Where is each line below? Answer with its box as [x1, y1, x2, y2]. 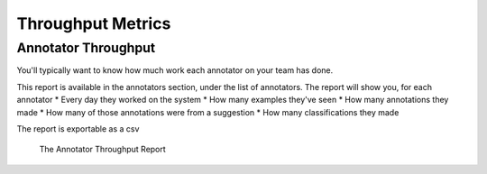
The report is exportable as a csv [16, 123, 140, 134]
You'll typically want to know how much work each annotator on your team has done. [16, 65, 334, 76]
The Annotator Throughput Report [39, 144, 166, 155]
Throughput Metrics [16, 14, 171, 33]
